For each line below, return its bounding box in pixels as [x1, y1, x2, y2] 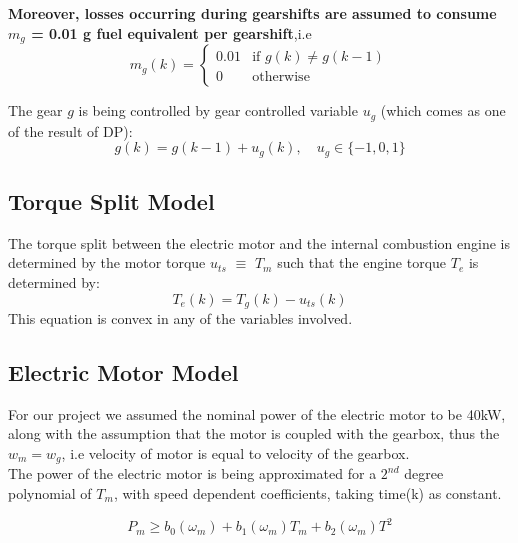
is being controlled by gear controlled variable [78, 100, 358, 121]
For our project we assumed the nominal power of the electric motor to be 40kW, [8, 403, 506, 424]
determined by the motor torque [8, 252, 206, 273]
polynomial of [8, 483, 92, 504]
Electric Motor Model [8, 356, 239, 387]
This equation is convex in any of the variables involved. [8, 307, 353, 328]
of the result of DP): [8, 120, 133, 141]
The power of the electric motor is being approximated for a [8, 463, 377, 484]
